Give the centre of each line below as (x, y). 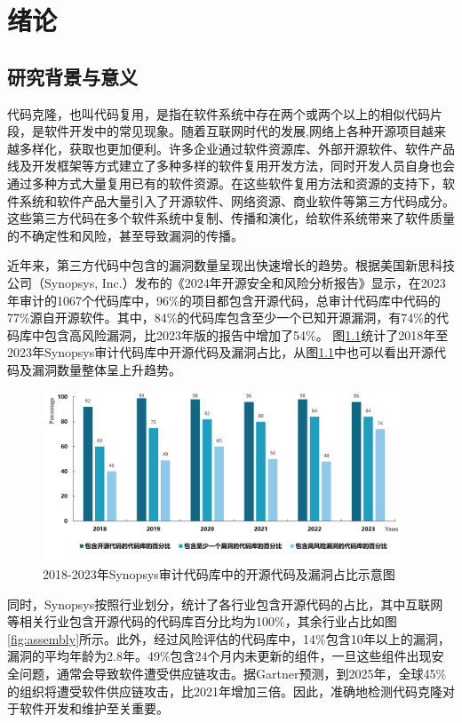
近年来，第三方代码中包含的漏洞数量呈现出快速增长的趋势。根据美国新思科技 (231, 265)
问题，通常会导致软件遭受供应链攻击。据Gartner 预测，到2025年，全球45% (233, 673)
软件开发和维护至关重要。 (94, 708)
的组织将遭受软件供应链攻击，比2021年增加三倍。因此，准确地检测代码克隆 (225, 691)
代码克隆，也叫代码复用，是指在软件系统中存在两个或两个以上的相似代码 (219, 113)
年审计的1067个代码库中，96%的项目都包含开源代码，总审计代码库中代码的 (224, 300)
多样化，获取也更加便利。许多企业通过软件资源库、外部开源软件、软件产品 (237, 148)
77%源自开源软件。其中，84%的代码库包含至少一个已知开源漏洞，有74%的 (222, 318)
